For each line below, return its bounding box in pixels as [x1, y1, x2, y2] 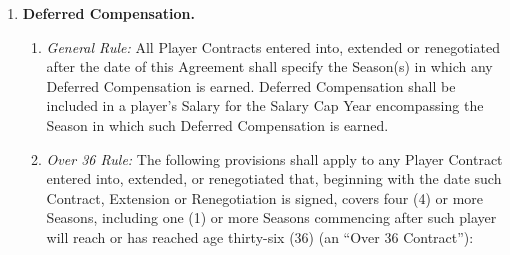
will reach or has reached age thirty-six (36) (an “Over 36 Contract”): [46, 226, 474, 247]
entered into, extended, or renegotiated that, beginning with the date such [46, 168, 502, 189]
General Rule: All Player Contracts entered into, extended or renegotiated [46, 36, 500, 57]
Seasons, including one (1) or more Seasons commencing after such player [46, 207, 497, 228]
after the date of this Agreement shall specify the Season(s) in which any [46, 56, 493, 77]
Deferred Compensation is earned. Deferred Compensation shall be [46, 75, 456, 96]
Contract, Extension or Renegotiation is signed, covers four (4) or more [46, 187, 484, 208]
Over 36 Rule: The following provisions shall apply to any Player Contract [46, 148, 503, 169]
